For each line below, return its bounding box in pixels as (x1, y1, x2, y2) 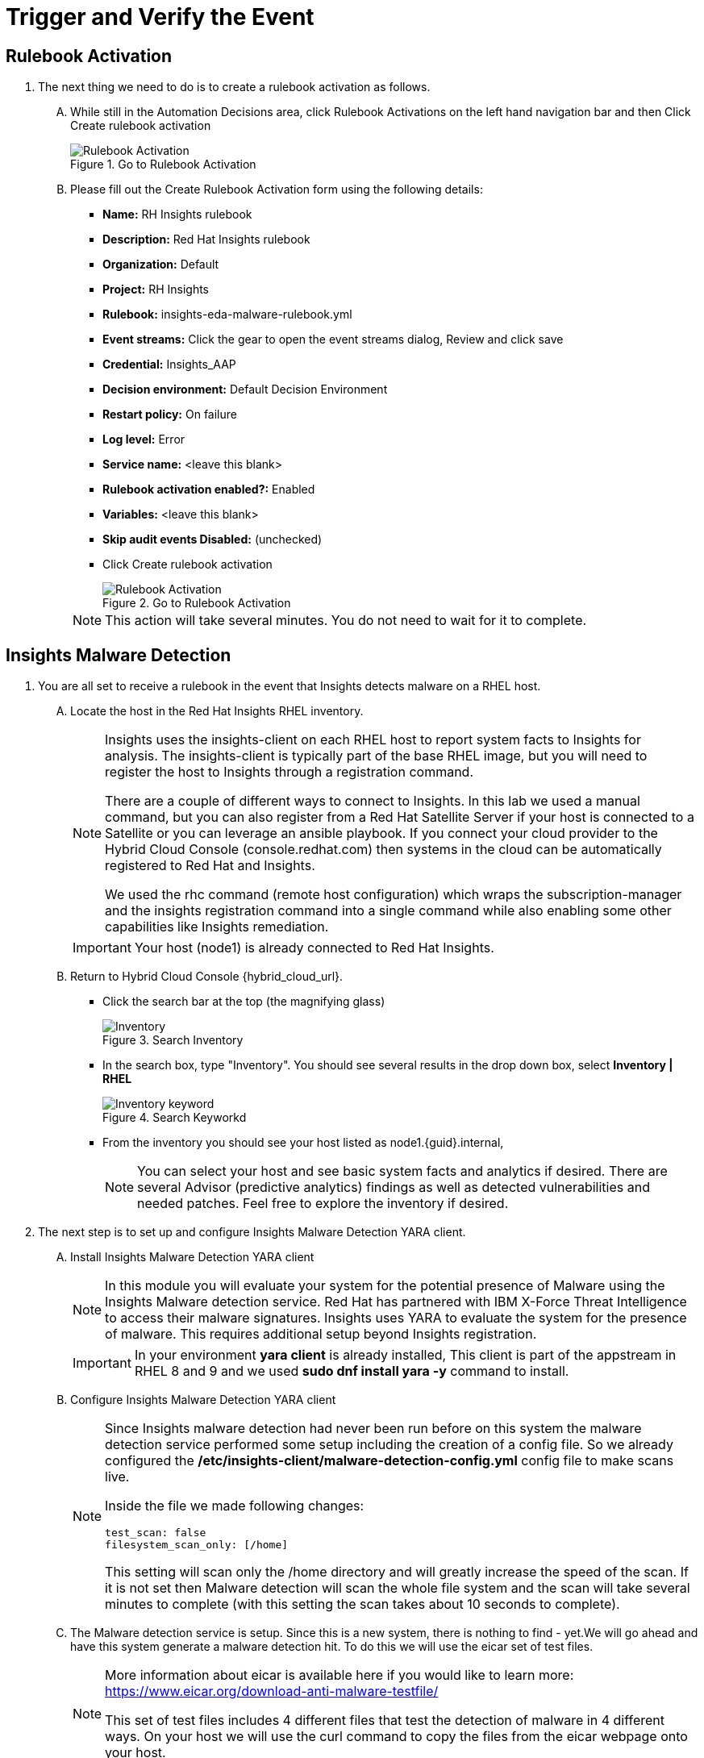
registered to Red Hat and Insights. (105, 857, 315, 874)
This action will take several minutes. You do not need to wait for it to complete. (105, 612, 587, 629)
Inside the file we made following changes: (105, 1498, 364, 1514)
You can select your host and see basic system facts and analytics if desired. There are (137, 1163, 668, 1180)
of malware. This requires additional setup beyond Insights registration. (105, 1326, 537, 1343)
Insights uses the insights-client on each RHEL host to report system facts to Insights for (105, 731, 641, 748)
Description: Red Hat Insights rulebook (102, 232, 310, 247)
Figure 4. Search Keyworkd (102, 1110, 247, 1125)
